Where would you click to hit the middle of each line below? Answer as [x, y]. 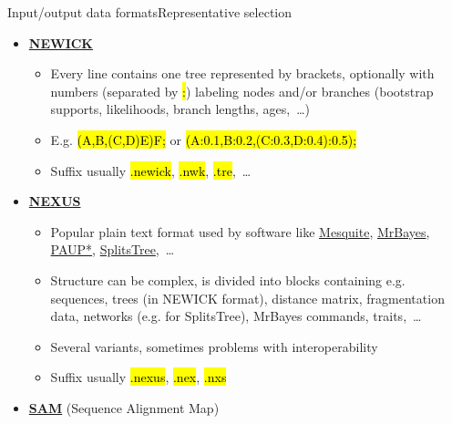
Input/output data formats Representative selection [150, 12]
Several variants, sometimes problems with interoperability [214, 346]
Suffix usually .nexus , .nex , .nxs [139, 377]
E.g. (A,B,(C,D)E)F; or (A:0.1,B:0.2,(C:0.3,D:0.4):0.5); [204, 139]
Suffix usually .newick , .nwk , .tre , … [151, 170]
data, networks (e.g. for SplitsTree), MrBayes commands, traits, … [236, 316]
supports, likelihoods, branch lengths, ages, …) [180, 109]
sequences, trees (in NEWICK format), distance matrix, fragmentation [247, 298]
